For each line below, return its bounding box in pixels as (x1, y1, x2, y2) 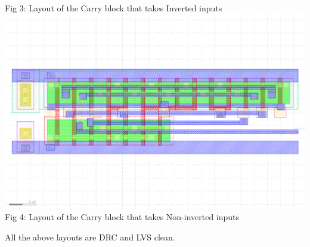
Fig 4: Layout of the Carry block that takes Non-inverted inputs (5, 211, 240, 223)
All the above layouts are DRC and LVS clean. (5, 230, 175, 243)
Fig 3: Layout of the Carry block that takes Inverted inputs (5, 2, 222, 14)
